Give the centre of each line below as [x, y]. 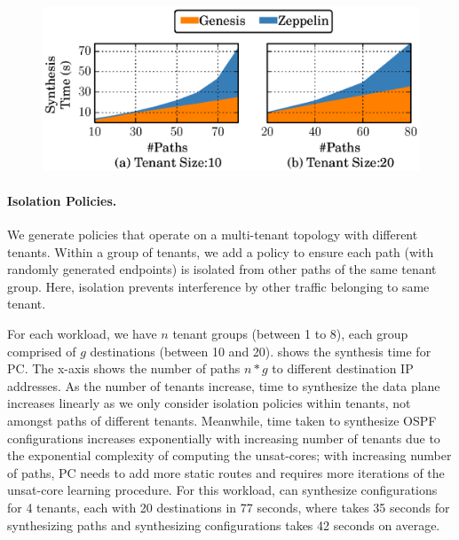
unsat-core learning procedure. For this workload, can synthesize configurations [222, 490]
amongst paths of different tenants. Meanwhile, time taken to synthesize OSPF [222, 420]
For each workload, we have [82, 334]
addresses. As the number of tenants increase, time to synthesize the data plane [224, 385]
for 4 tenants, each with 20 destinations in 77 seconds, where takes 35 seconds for [229, 507]
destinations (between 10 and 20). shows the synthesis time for [261, 351]
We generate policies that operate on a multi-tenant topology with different [213, 235]
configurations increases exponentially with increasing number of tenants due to [224, 438]
